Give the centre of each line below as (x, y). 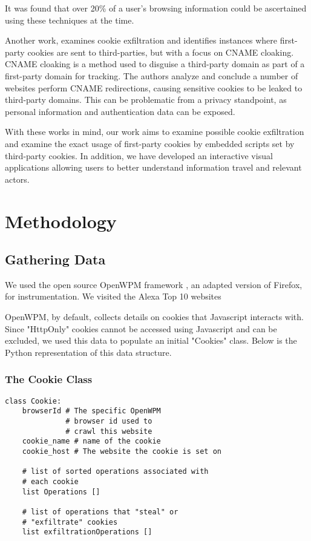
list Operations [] (61, 492)
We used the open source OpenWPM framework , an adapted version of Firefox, (154, 284)
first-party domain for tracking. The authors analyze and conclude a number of (152, 75)
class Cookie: (33, 401)
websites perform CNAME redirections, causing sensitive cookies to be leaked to (154, 87)
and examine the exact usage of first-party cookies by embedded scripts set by (150, 143)
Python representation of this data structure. (88, 352)
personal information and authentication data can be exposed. (120, 111)
